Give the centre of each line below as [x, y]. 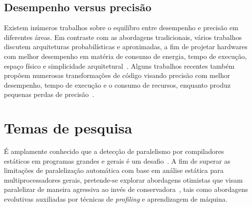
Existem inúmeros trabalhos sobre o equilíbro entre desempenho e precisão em [121, 28]
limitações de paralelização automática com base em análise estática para [114, 170]
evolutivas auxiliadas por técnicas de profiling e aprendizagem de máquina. [116, 199]
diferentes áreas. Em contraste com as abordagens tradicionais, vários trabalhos [123, 37]
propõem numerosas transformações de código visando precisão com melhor [117, 75]
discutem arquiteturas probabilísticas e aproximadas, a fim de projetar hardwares [126, 47]
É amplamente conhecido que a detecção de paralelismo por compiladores [114, 151]
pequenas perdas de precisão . [49, 94]
